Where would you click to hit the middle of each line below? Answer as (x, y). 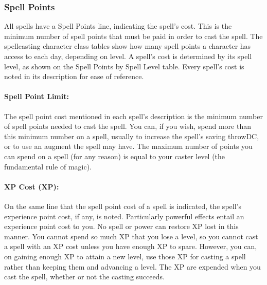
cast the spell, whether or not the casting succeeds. (84, 277)
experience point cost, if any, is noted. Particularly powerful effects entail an (124, 216)
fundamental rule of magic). (48, 166)
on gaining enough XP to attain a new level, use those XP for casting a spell (125, 256)
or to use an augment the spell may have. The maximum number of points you (128, 146)
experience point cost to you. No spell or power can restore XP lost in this (121, 226)
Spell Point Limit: (37, 96)
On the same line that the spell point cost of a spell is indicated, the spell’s (123, 206)
